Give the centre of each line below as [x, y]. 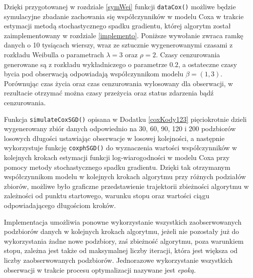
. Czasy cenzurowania [188, 55]
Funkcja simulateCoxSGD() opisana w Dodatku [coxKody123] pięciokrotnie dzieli [126, 119]
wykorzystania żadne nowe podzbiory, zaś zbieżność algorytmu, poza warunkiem [124, 241]
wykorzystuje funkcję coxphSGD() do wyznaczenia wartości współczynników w [121, 148]
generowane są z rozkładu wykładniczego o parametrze [86, 64]
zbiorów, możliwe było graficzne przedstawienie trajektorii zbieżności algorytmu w [126, 186]
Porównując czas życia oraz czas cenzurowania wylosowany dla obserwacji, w [118, 83]
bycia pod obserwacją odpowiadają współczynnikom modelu [94, 74]
